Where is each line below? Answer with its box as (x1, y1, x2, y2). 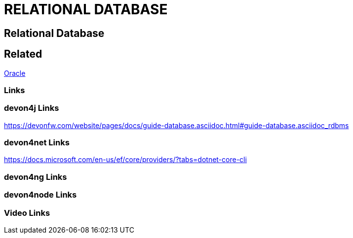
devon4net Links (4, 137, 70, 148)
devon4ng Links (4, 171, 67, 182)
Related (4, 48, 42, 61)
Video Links (4, 207, 50, 218)
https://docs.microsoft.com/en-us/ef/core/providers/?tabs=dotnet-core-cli (4, 155, 247, 164)
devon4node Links (4, 190, 77, 200)
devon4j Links (4, 103, 59, 113)
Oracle (4, 68, 26, 77)
